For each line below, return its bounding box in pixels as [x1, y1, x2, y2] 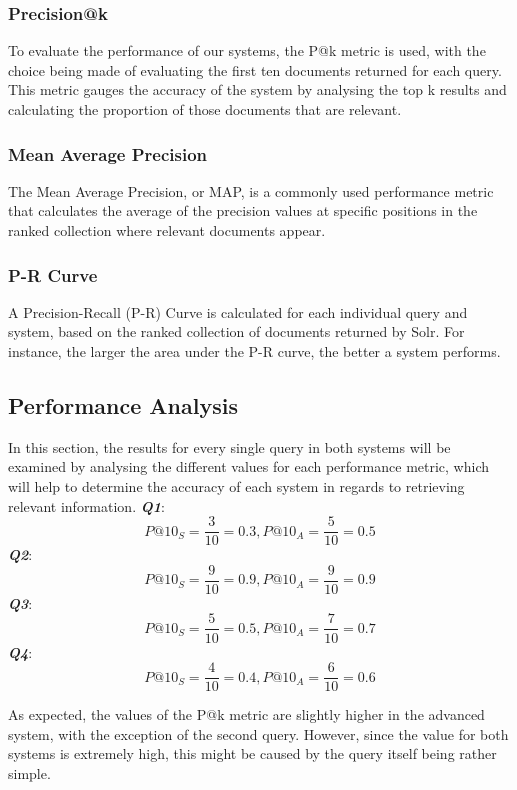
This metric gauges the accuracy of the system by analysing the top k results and [8, 79, 507, 100]
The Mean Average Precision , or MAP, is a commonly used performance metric [8, 180, 494, 201]
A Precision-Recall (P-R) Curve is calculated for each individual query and [8, 301, 468, 322]
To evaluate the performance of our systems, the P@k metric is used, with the [8, 40, 486, 61]
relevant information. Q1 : [8, 495, 165, 516]
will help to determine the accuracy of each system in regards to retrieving [8, 475, 465, 496]
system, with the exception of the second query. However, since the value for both [8, 723, 509, 744]
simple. [8, 762, 51, 783]
